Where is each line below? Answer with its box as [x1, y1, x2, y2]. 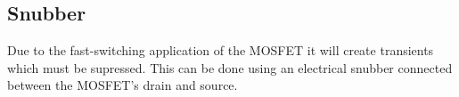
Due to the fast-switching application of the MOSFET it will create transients [7, 41, 434, 60]
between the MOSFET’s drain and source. [7, 76, 238, 94]
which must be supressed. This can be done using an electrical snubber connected [7, 58, 453, 77]
